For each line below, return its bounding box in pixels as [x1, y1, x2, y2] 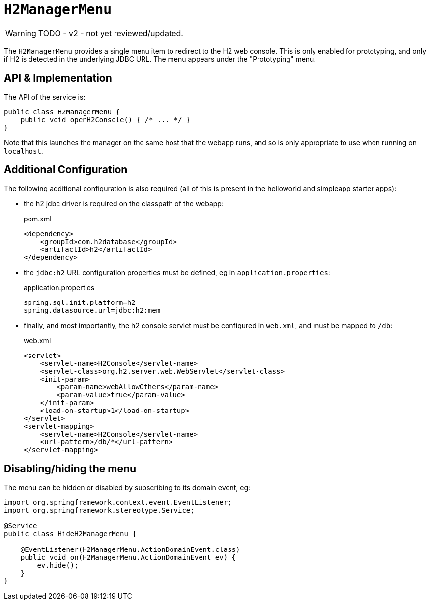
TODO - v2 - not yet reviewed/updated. [38, 28, 183, 38]
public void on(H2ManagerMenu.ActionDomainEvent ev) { [20, 553, 236, 562]
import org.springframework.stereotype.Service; [4, 506, 195, 515]
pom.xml [24, 215, 52, 223]
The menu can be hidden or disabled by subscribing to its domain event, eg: [4, 483, 251, 492]
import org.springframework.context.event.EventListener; [4, 498, 232, 507]
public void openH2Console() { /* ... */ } [20, 115, 191, 124]
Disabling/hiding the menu [4, 462, 137, 475]
